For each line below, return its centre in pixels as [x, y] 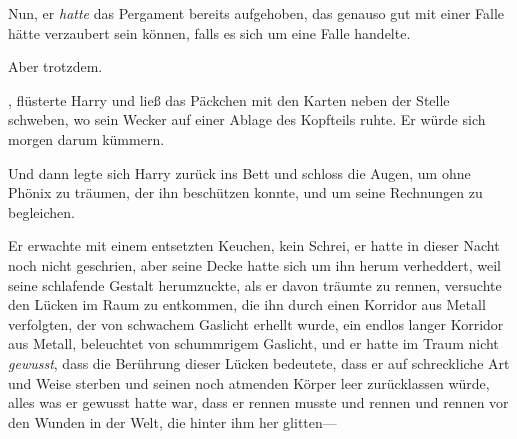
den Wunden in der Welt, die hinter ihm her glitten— [172, 421]
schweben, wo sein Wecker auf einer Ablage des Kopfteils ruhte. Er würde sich [247, 119]
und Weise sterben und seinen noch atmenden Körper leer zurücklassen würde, [249, 382]
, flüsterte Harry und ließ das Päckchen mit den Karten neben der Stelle [229, 99]
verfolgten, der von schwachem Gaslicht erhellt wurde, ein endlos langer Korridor [256, 323]
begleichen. [41, 211]
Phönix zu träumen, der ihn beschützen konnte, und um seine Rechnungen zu [245, 192]
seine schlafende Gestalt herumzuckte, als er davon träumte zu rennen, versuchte [255, 284]
